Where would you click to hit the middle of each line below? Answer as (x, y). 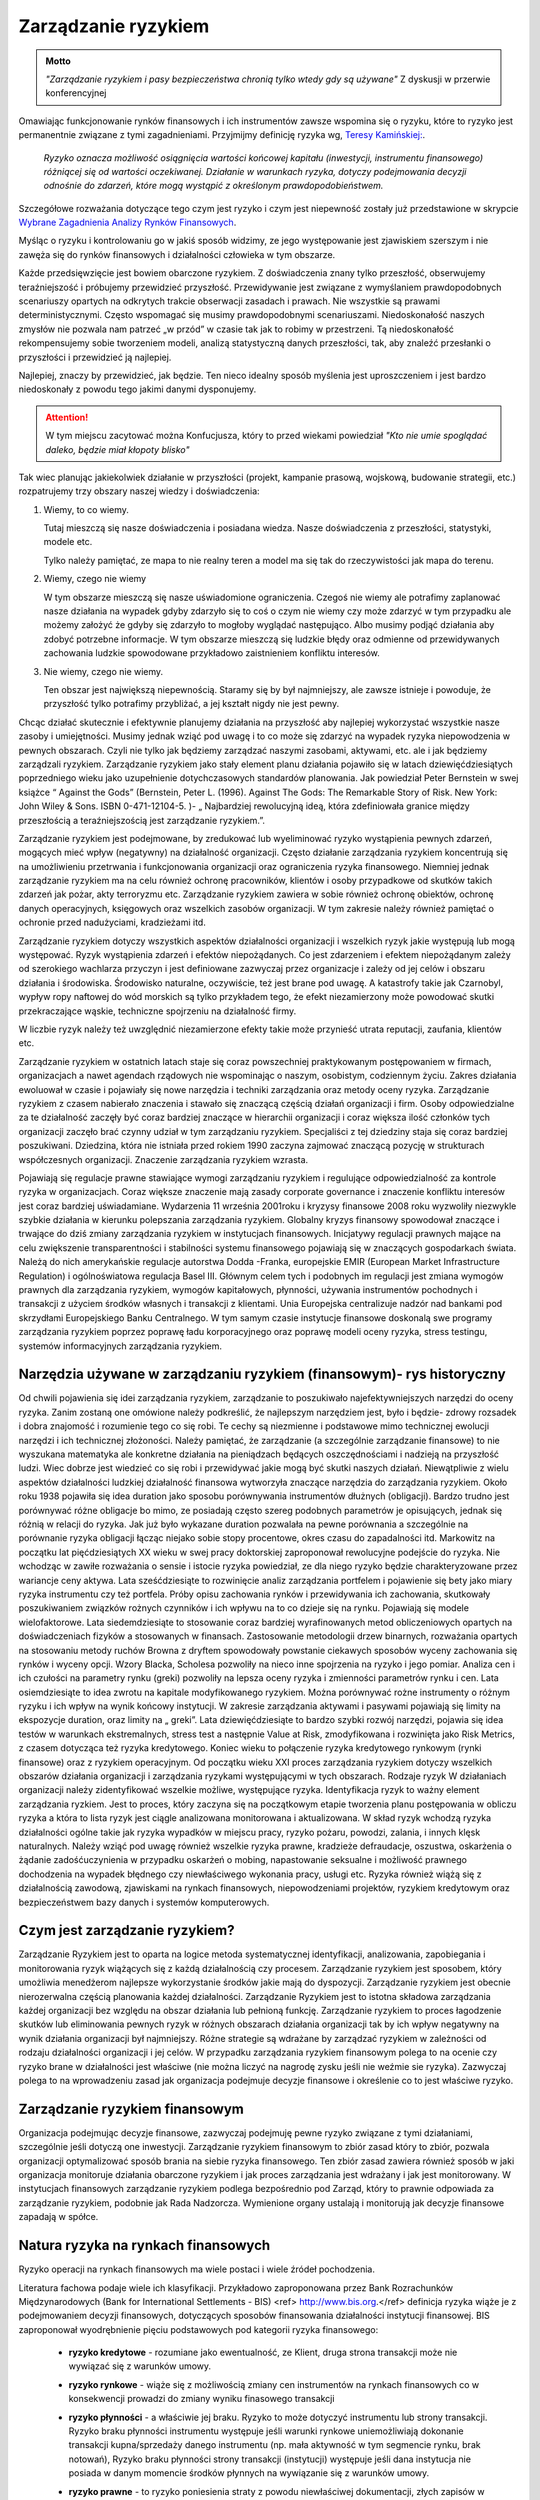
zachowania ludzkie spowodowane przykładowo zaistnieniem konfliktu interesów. (211, 653)
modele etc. (68, 542)
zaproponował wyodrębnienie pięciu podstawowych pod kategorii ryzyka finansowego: (198, 2329)
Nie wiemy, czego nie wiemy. (103, 671)
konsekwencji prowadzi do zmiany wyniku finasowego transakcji (201, 2399)
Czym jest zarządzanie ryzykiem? (126, 1930)
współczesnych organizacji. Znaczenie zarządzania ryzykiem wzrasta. (163, 1159)
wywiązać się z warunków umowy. (140, 2366)
